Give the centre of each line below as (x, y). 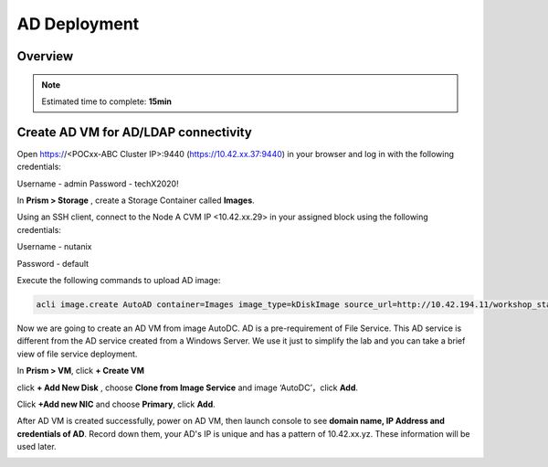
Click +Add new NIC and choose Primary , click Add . (116, 404)
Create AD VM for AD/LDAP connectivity (135, 132)
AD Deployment (78, 24)
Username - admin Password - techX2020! (98, 184)
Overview (45, 56)
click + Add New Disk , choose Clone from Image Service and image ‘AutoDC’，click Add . (188, 387)
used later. (37, 447)
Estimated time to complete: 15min (107, 101)
